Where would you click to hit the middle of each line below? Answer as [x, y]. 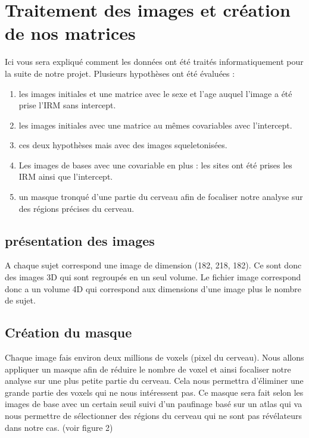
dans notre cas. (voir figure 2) [59, 427]
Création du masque [68, 332]
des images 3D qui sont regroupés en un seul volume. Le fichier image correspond [153, 277]
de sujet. [20, 300]
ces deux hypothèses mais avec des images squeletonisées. [123, 145]
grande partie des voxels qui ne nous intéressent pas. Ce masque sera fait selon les [154, 392]
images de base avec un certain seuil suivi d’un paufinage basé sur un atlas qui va [154, 404]
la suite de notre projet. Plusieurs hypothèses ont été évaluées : [120, 73]
